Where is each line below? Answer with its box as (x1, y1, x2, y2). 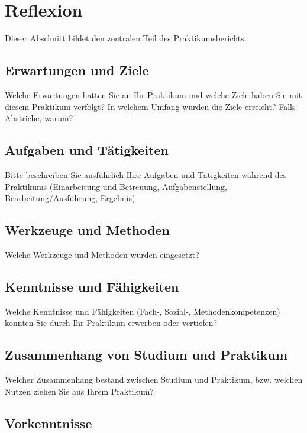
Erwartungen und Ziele (5, 61, 149, 79)
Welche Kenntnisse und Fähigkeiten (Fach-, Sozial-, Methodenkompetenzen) (5, 305, 280, 317)
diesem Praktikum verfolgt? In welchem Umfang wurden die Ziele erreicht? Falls (5, 100, 296, 112)
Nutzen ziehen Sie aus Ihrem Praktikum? (5, 384, 154, 397)
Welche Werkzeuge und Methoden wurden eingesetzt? (5, 248, 199, 260)
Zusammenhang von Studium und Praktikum (5, 345, 288, 364)
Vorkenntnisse (5, 413, 92, 432)
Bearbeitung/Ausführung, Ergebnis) (5, 192, 135, 204)
